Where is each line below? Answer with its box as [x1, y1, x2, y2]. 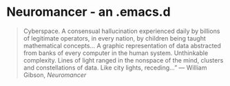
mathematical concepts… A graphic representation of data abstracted [23, 41, 222, 50]
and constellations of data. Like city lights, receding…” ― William [23, 63, 207, 72]
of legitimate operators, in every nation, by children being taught [23, 34, 206, 42]
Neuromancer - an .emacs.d [6, 4, 171, 20]
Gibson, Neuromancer [23, 70, 87, 79]
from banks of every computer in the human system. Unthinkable [23, 49, 209, 57]
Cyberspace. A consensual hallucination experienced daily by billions [23, 27, 220, 35]
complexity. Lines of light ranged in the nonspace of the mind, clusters [23, 56, 224, 64]
